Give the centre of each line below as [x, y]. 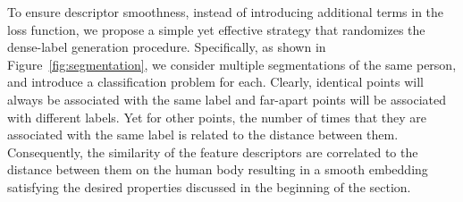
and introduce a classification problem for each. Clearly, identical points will [215, 82]
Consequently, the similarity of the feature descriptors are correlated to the [213, 151]
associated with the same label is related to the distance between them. [203, 135]
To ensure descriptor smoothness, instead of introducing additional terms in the [226, 12]
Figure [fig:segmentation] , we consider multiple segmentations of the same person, [232, 64]
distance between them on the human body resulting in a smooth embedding [218, 169]
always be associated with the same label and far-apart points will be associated [227, 99]
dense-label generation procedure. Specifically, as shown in [167, 47]
